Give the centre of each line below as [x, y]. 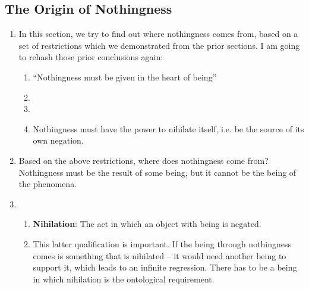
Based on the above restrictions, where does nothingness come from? [144, 160]
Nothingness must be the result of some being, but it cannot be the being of [157, 172]
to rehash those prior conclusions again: [91, 57]
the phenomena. [48, 184]
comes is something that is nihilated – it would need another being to [160, 255]
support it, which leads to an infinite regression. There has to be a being [165, 267]
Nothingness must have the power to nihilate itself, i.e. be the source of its [168, 128]
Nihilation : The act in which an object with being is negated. [147, 224]
